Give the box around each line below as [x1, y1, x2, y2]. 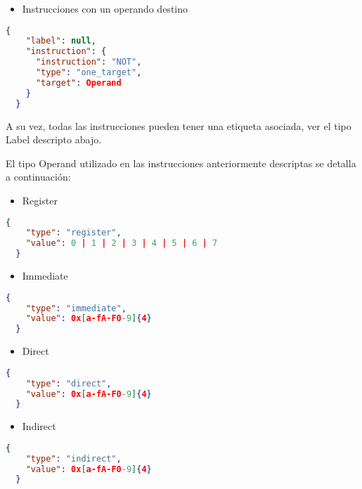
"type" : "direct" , [25, 378, 112, 389]
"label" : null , [25, 36, 96, 46]
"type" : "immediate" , [25, 303, 127, 313]
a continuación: [6, 169, 71, 184]
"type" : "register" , [25, 228, 122, 238]
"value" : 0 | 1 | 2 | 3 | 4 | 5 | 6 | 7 [25, 238, 218, 249]
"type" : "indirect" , [25, 453, 122, 464]
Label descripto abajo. [6, 132, 102, 147]
